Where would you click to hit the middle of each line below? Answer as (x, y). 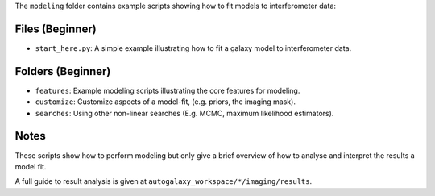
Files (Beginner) (56, 29)
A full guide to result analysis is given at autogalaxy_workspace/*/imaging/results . (164, 181)
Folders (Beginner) (63, 71)
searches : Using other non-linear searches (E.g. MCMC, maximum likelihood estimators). (184, 113)
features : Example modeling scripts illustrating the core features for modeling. (168, 90)
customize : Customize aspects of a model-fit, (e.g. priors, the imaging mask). (165, 102)
